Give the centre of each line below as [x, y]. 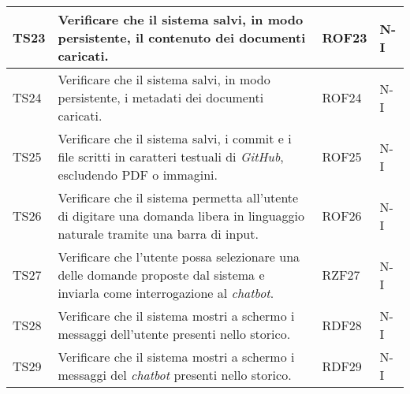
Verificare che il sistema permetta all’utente [178, 197]
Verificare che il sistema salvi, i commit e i [175, 138]
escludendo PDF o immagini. [138, 175]
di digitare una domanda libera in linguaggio [181, 216]
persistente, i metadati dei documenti [161, 97]
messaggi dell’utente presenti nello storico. [174, 334]
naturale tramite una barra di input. [158, 234]
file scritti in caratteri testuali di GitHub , [171, 156]
